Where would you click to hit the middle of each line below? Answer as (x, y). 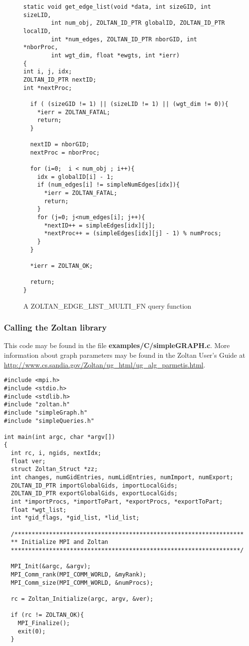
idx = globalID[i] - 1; (75, 177)
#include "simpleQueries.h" (49, 421)
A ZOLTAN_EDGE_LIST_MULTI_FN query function (108, 306)
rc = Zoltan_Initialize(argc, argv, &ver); (82, 599)
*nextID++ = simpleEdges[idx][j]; (100, 225)
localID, (37, 31)
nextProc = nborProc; (65, 152)
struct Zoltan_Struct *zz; (54, 469)
